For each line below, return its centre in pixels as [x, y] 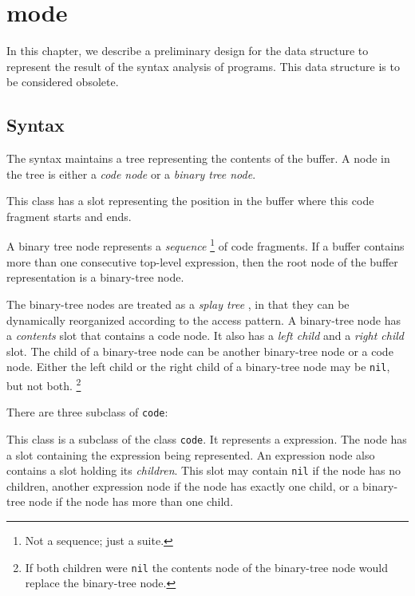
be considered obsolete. [63, 82]
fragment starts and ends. [69, 216]
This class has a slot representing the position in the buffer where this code [190, 201]
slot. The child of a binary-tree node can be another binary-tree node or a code [200, 351]
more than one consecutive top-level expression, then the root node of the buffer [202, 261]
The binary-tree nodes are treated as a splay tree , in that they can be [178, 304]
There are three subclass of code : [87, 412]
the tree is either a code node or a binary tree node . [131, 174]
